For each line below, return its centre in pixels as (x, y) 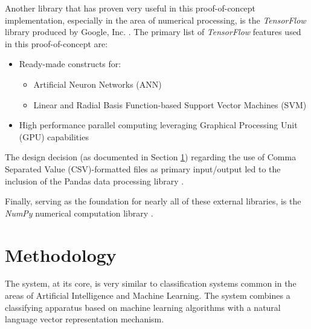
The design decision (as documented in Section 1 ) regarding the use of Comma (151, 157)
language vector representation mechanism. (85, 319)
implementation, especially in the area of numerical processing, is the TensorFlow (155, 20)
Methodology (61, 254)
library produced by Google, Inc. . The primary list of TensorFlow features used (153, 32)
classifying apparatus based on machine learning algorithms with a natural (143, 307)
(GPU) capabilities (54, 136)
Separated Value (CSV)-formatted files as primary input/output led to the (143, 168)
